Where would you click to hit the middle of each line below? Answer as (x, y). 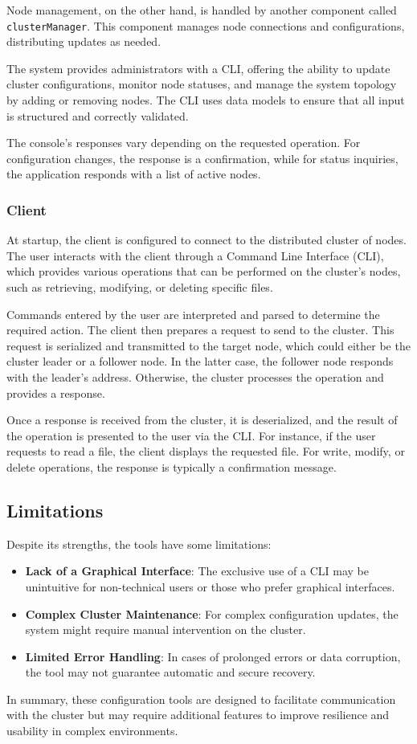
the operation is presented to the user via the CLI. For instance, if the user (191, 435)
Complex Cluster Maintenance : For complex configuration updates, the (212, 613)
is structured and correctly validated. (98, 115)
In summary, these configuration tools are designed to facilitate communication (201, 699)
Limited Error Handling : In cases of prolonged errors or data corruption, (213, 656)
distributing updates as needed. (84, 41)
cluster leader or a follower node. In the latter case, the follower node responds (200, 361)
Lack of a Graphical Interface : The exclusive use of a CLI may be (197, 571)
